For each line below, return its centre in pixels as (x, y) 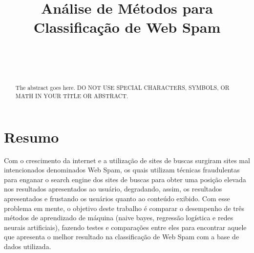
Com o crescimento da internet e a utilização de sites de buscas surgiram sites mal (127, 160)
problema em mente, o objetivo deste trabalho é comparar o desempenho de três (124, 208)
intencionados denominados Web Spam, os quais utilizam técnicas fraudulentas (122, 170)
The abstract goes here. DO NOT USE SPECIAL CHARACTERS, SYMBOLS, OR (122, 88)
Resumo (32, 137)
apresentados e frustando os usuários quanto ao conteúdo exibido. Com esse (117, 198)
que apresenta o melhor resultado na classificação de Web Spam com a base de (122, 237)
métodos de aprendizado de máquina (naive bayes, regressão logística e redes (119, 218)
